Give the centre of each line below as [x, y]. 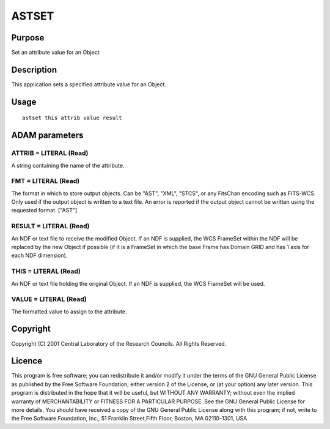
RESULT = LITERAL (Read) [50, 226]
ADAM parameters [47, 136]
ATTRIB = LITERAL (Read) [50, 153]
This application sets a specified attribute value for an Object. [89, 84]
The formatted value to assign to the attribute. [69, 311]
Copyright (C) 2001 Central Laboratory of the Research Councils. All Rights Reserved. [119, 343]
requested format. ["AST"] [44, 211]
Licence [27, 361]
